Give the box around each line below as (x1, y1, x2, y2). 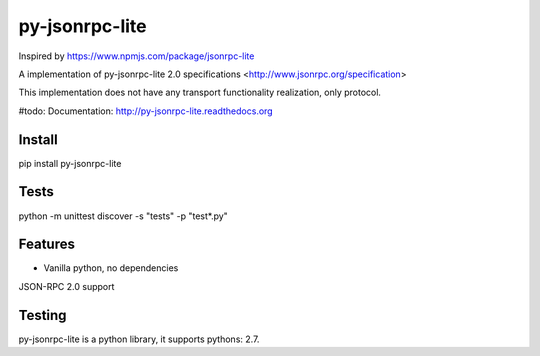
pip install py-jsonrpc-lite (18, 157, 122, 169)
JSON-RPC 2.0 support (18, 280, 115, 292)
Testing (18, 306, 67, 324)
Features (18, 236, 75, 253)
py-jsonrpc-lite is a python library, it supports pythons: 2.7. (18, 333, 260, 345)
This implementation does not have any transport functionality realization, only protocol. (18, 86, 382, 99)
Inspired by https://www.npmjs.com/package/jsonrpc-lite (18, 50, 255, 62)
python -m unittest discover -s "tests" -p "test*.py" (18, 210, 229, 222)
